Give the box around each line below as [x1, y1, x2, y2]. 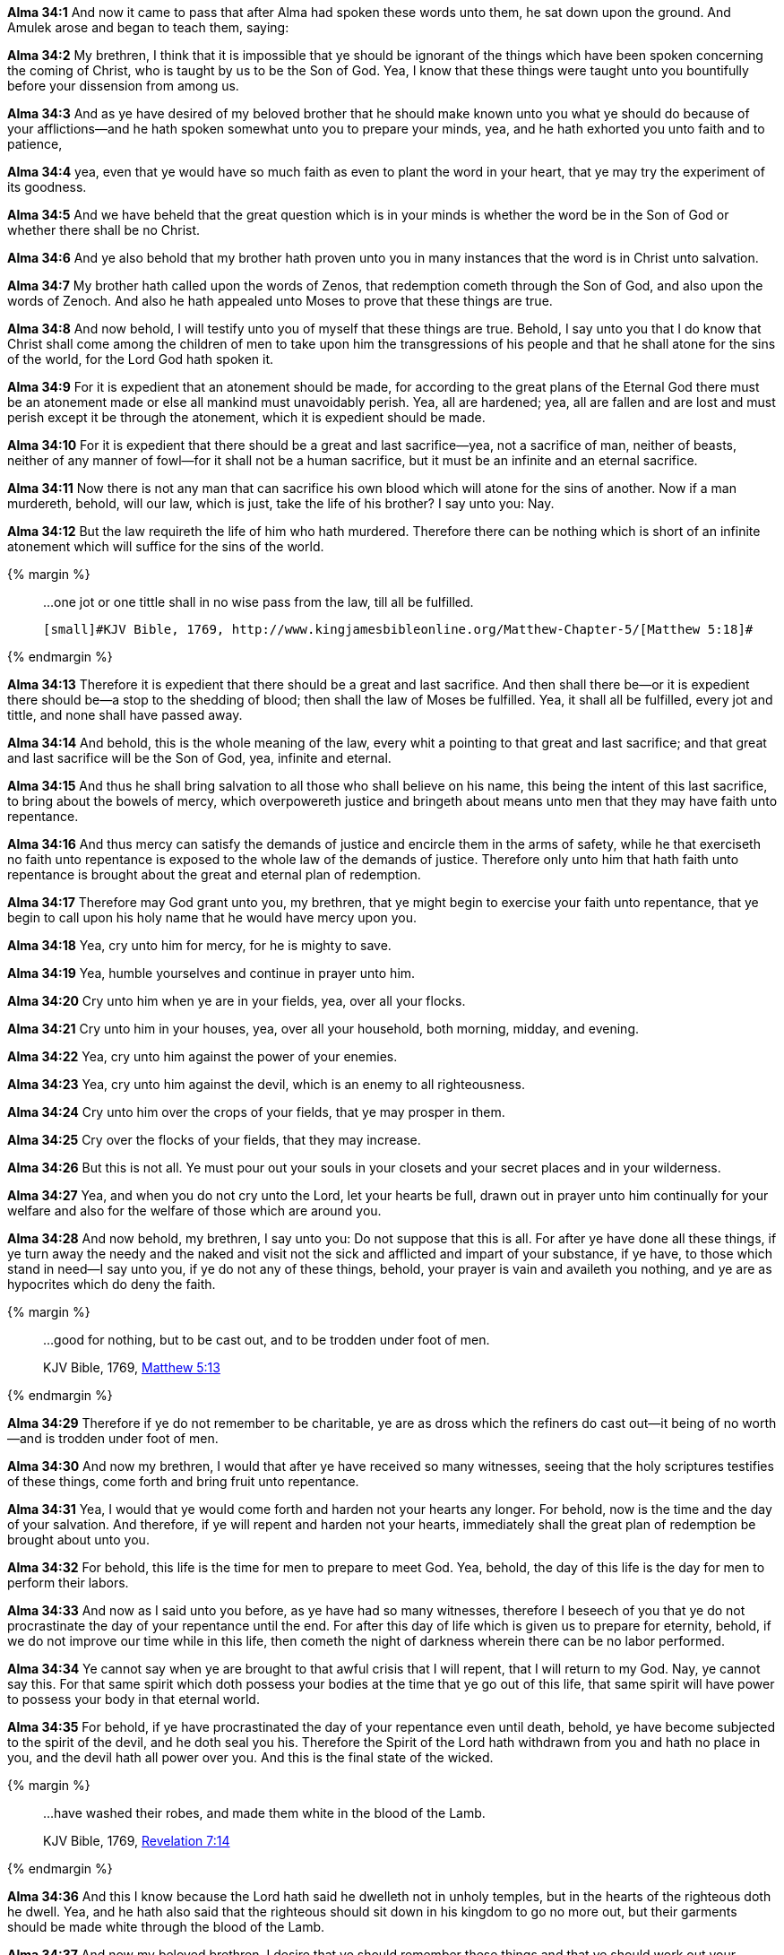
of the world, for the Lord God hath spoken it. [7, 351, 274, 367]
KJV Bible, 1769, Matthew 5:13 [43, 1360, 220, 1375]
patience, [7, 136, 63, 151]
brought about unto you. [7, 1532, 150, 1547]
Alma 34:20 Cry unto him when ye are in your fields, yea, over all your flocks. [7, 993, 466, 1008]
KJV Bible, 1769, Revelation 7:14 [43, 1833, 230, 1848]
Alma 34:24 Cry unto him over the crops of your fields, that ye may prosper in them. [7, 1104, 505, 1120]
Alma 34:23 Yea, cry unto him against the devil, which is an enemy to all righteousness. [7, 1077, 525, 1092]
